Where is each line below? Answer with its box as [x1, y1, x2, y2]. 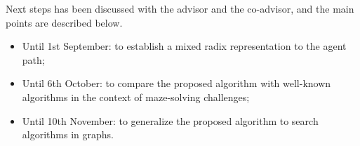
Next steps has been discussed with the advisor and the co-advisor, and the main [6, 1, 354, 15]
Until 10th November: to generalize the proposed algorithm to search [22, 113, 319, 128]
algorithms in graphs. [22, 127, 114, 142]
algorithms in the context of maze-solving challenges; [22, 89, 250, 104]
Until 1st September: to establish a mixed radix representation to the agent [22, 39, 347, 53]
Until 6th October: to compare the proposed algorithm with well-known [22, 76, 331, 91]
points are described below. [6, 15, 123, 29]
